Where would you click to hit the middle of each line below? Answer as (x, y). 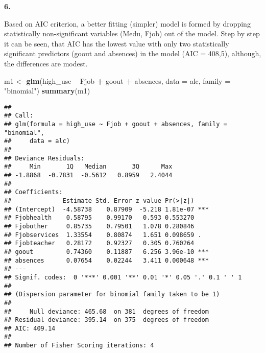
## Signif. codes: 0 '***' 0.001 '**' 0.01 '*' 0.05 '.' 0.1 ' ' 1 (123, 277)
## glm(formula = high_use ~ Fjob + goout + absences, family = (116, 124)
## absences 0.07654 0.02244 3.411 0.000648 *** (106, 260)
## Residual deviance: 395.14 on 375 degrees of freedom (106, 320)
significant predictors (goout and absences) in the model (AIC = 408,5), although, (133, 53)
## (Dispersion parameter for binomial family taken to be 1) (112, 295)
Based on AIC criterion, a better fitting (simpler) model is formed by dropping (127, 23)
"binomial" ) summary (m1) (47, 91)
